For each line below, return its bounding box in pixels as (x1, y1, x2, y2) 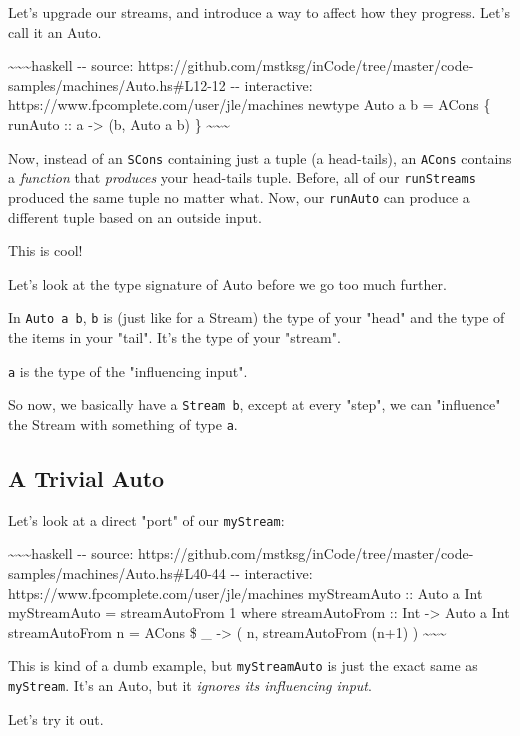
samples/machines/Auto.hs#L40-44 (8, 562, 226, 583)
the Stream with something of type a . (8, 413, 238, 434)
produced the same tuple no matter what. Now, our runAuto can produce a (8, 186, 470, 207)
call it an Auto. (8, 21, 102, 42)
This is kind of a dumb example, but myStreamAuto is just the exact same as (8, 655, 478, 676)
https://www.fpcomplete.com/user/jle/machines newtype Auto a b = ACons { (8, 94, 491, 115)
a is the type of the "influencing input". (8, 360, 248, 381)
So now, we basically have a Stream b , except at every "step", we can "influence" (8, 394, 501, 415)
